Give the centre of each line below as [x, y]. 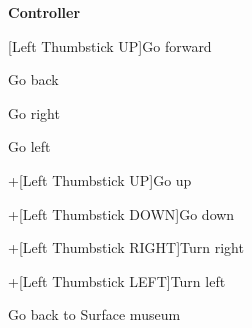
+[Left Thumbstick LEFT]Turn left [117, 280]
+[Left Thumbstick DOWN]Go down [121, 213]
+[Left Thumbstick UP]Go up [100, 179]
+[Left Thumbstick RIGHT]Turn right [126, 247]
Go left [29, 146]
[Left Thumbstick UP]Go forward [110, 45]
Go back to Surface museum [94, 314]
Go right [34, 112]
